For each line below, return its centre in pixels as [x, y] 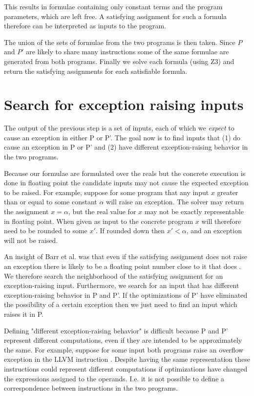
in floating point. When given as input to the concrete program [99, 221]
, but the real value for [102, 211]
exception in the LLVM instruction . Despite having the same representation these [127, 359]
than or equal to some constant [51, 202]
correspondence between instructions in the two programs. [91, 388]
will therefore [221, 221]
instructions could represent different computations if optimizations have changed [126, 368]
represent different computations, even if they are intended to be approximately [123, 340]
